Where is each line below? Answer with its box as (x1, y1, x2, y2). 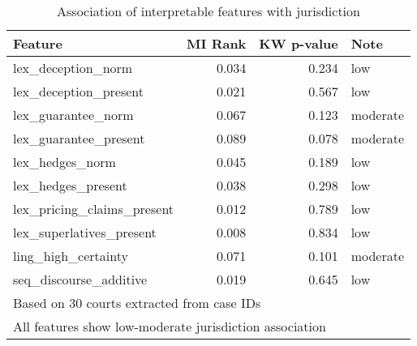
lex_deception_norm (13, 58, 133, 77)
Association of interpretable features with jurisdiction (57, 2, 360, 20)
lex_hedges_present (13, 176, 127, 194)
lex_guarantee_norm (13, 105, 134, 124)
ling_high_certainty (13, 246, 128, 265)
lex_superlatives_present (13, 223, 157, 241)
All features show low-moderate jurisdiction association (13, 317, 326, 335)
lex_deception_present (13, 82, 144, 100)
